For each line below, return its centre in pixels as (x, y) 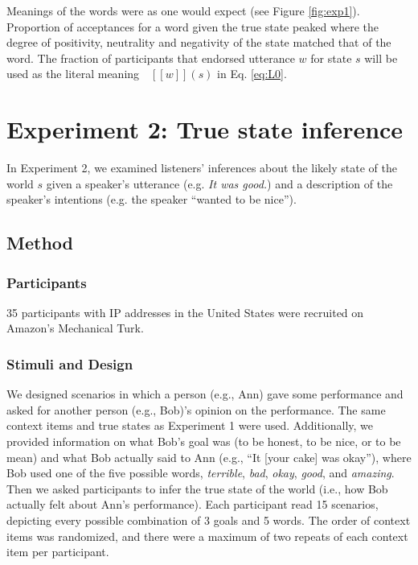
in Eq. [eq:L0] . (252, 74)
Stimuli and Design (70, 363)
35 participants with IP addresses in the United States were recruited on (185, 312)
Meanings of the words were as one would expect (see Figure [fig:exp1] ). (183, 10)
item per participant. (58, 552)
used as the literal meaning (73, 74)
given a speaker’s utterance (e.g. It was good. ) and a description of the (219, 183)
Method (40, 243)
